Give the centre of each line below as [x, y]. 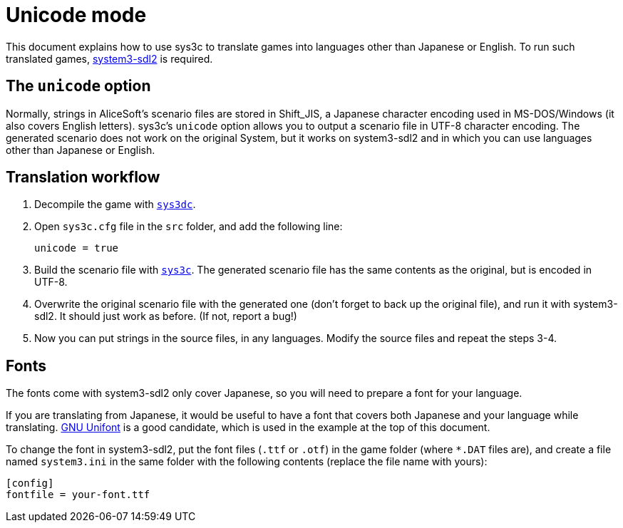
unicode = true [77, 248]
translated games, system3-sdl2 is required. [109, 58]
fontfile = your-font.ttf [78, 495]
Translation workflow [83, 177]
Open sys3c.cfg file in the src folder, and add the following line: [189, 227]
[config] [30, 483]
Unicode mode [76, 15]
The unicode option [78, 86]
